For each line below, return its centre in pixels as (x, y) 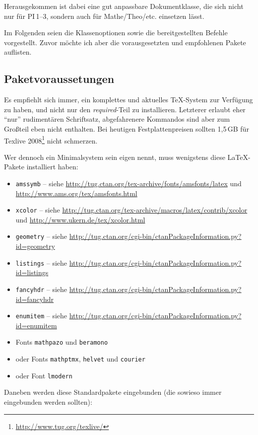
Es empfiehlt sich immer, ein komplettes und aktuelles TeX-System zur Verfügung (129, 100)
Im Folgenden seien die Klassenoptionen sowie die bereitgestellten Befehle (116, 33)
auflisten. (18, 52)
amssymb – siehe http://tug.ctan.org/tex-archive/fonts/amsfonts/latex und (129, 183)
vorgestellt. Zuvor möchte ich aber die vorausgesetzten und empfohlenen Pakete (125, 42)
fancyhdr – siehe (41, 289)
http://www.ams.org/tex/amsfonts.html (76, 193)
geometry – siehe (41, 236)
